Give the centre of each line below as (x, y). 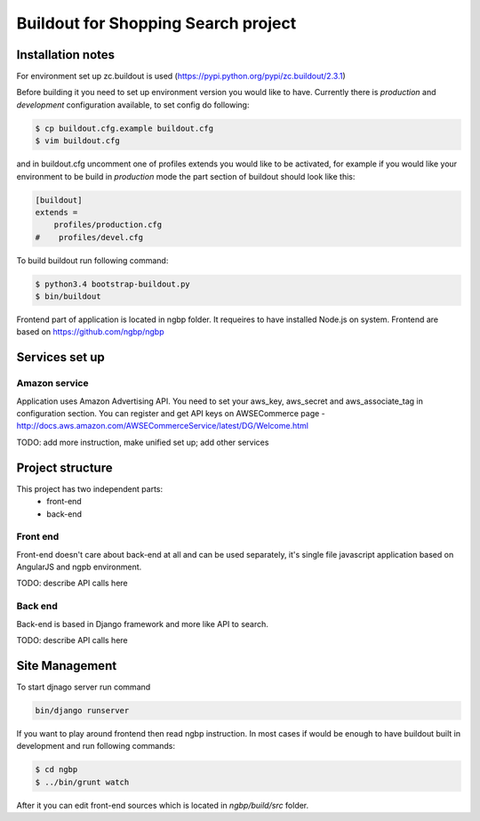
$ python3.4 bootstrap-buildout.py (112, 284)
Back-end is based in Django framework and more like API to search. (142, 624)
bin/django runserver (82, 710)
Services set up (61, 357)
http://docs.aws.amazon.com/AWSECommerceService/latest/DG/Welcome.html (162, 426)
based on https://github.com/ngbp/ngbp (90, 332)
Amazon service (52, 383)
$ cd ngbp (56, 770)
